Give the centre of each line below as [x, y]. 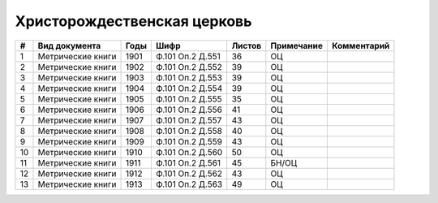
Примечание [297, 45]
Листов [247, 45]
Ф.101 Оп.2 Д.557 [189, 120]
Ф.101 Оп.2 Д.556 [189, 110]
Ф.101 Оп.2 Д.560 [189, 152]
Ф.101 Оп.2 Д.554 [189, 88]
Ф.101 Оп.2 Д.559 [189, 141]
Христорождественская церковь [133, 21]
